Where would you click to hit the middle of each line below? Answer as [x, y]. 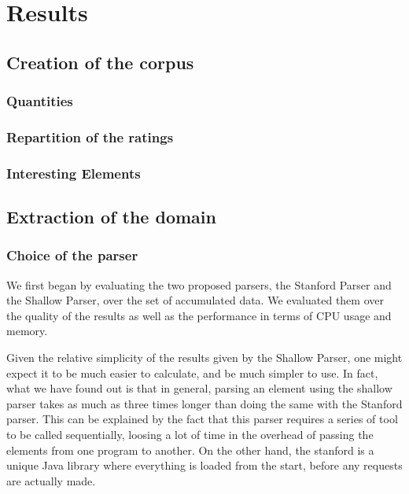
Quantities [40, 101]
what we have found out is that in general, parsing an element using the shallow [199, 388]
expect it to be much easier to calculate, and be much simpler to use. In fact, [192, 372]
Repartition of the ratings [90, 136]
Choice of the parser [72, 255]
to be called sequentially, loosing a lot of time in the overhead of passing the [190, 435]
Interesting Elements [74, 173]
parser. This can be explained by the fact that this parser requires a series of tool [202, 419]
